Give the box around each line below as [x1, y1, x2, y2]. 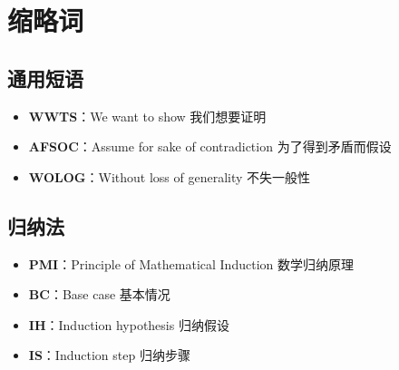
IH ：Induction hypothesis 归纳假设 [28, 315, 229, 334]
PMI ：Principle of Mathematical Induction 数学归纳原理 [28, 254, 354, 273]
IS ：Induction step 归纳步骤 [28, 346, 190, 365]
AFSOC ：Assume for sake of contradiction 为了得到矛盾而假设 [28, 137, 392, 156]
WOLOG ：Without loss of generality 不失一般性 [28, 167, 311, 186]
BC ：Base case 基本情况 [28, 285, 170, 304]
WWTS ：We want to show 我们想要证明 [28, 106, 267, 125]
